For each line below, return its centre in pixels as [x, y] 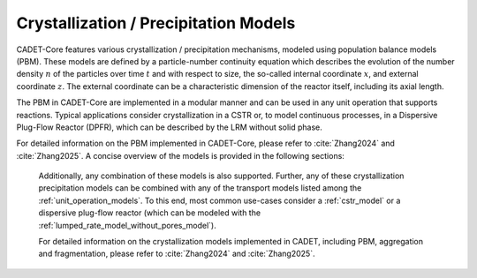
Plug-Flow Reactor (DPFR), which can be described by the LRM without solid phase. [169, 127]
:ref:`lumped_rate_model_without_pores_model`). [127, 225]
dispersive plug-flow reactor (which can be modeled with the [149, 213]
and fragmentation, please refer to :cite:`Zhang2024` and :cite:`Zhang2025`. [177, 254]
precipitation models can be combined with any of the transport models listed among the [200, 188]
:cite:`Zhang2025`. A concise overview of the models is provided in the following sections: [180, 155]
